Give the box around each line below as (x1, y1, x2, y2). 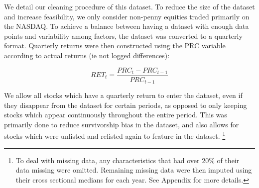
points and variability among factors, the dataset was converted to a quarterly (4, 30, 243, 41)
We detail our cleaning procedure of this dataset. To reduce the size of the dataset (4, 1, 255, 11)
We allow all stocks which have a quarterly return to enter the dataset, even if (4, 90, 243, 100)
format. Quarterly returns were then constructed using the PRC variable (4, 40, 226, 51)
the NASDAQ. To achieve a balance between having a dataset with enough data (4, 21, 249, 31)
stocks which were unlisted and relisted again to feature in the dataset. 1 (4, 129, 226, 141)
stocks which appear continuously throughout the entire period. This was (4, 109, 227, 120)
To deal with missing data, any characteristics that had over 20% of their (15, 155, 240, 165)
